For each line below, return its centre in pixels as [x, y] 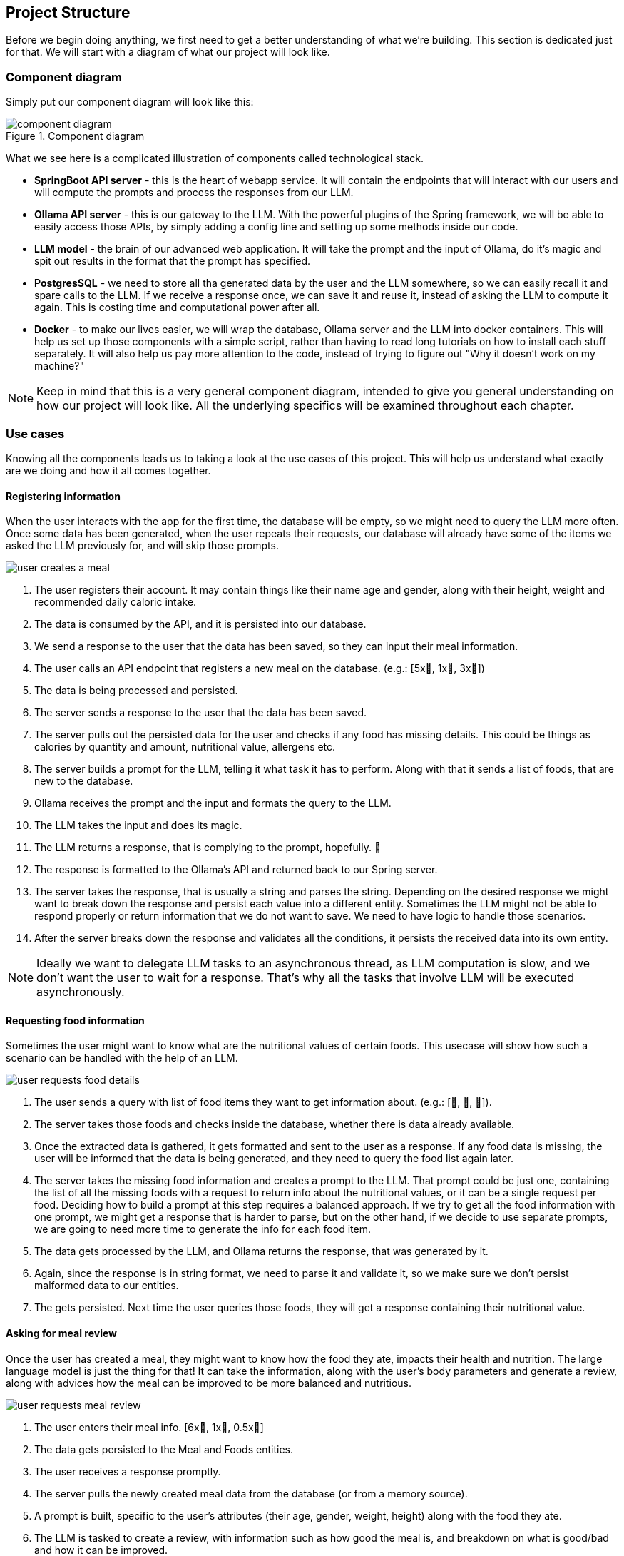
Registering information [63, 496]
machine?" [59, 366]
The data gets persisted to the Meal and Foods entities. [164, 1449]
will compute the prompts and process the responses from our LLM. [194, 193]
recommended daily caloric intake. [116, 602]
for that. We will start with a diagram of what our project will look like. [168, 52]
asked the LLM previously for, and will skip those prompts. [142, 546]
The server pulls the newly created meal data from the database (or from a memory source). [251, 1493]
